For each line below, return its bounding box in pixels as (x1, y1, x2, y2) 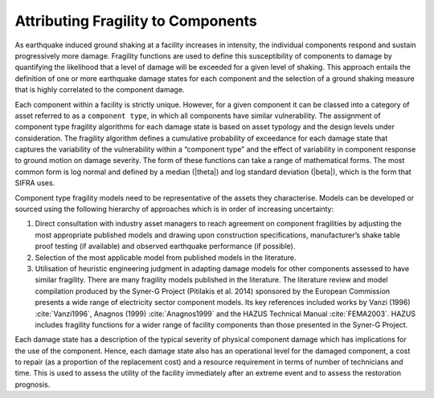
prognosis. (14, 380, 51, 389)
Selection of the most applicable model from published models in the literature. (35, 253, 297, 262)
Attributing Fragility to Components (14, 12, 257, 30)
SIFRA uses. (14, 178, 55, 188)
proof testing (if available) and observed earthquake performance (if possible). (35, 242, 296, 251)
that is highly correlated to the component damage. (14, 85, 185, 95)
